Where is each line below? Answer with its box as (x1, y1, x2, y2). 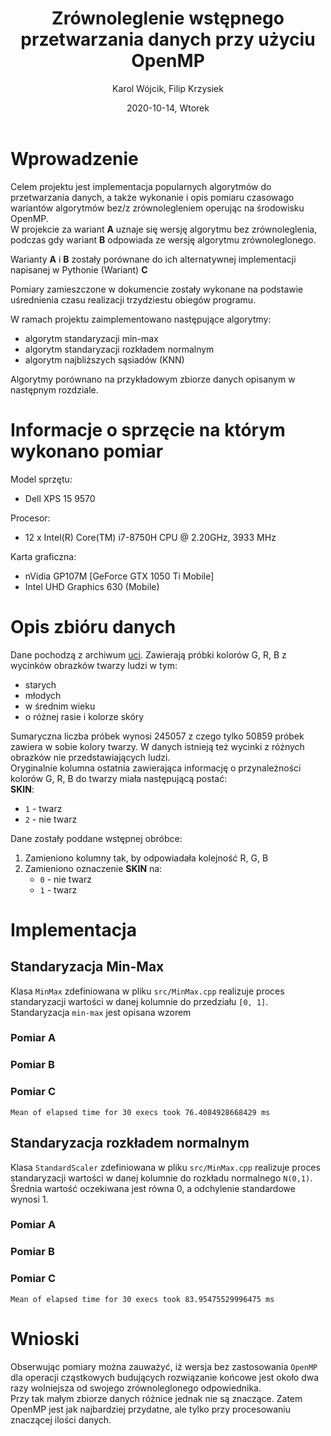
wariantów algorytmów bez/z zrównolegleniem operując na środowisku (10, 202, 305, 214)
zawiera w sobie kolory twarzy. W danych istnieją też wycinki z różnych (10, 740, 305, 752)
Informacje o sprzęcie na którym (10, 418, 286, 441)
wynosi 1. (10, 1193, 49, 1205)
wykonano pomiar (10, 440, 164, 462)
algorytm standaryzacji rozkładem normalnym (24, 343, 215, 355)
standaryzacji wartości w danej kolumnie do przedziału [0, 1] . (10, 995, 269, 1007)
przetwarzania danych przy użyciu (20, 28, 316, 51)
